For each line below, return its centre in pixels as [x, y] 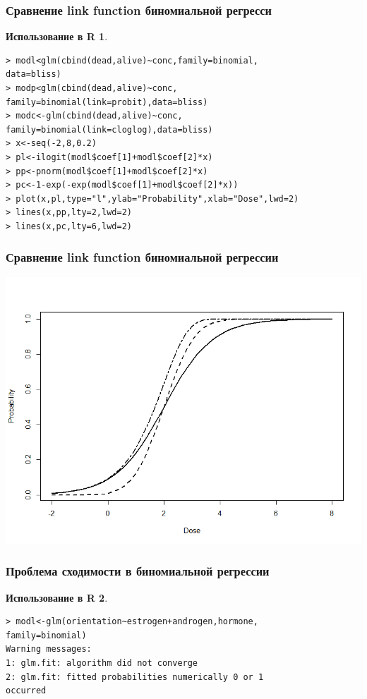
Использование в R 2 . [57, 597]
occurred [26, 691]
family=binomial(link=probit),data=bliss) [107, 102]
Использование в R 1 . [57, 36]
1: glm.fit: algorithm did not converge [102, 663]
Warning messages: [49, 649]
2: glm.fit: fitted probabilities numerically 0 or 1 [135, 677]
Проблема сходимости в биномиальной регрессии [138, 571]
